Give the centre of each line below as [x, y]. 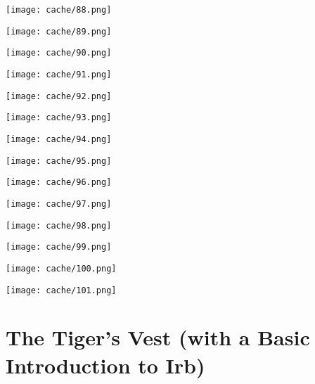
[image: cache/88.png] [59, 10]
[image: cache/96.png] [59, 183]
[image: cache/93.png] [59, 118]
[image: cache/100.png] [61, 268]
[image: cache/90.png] [59, 53]
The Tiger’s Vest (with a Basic [158, 337]
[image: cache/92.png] [59, 96]
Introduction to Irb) [105, 365]
